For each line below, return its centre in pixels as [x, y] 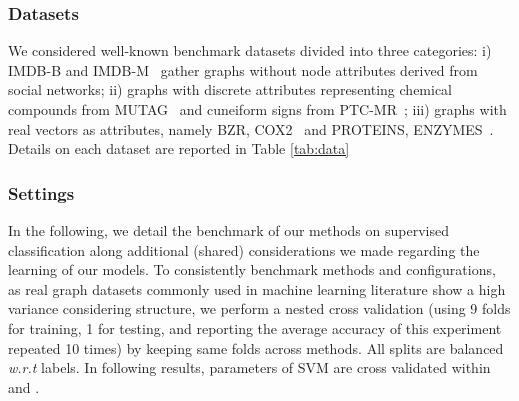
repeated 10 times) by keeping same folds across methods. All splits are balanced [256, 347]
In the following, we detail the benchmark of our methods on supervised [228, 230]
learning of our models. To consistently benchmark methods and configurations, [252, 269]
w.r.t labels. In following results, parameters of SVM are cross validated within [249, 367]
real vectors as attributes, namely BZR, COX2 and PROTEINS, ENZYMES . [251, 128]
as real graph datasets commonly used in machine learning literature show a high [257, 288]
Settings [41, 192]
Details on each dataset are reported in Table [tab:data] [179, 148]
